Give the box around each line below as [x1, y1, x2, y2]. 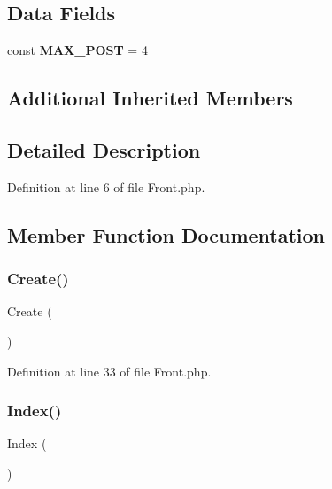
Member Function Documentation [7, 221, 326, 248]
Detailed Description [7, 136, 201, 163]
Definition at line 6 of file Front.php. [7, 177, 205, 196]
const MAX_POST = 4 [7, 41, 148, 59]
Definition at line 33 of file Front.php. [7, 361, 212, 380]
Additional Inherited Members [7, 84, 293, 112]
